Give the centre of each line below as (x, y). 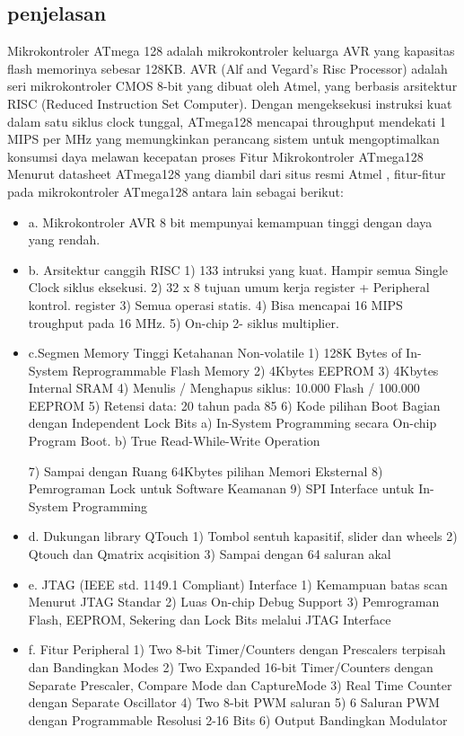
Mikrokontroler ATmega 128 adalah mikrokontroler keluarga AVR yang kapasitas (231, 51)
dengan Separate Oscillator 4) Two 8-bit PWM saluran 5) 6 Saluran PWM (234, 702)
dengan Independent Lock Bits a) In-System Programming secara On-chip (232, 423)
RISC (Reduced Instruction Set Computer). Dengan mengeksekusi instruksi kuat (230, 103)
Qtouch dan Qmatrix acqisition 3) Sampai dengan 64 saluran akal (210, 554)
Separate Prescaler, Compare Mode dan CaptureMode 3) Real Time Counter (240, 684)
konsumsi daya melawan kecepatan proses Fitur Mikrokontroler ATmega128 (215, 156)
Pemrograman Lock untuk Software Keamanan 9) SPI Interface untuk (221, 488)
